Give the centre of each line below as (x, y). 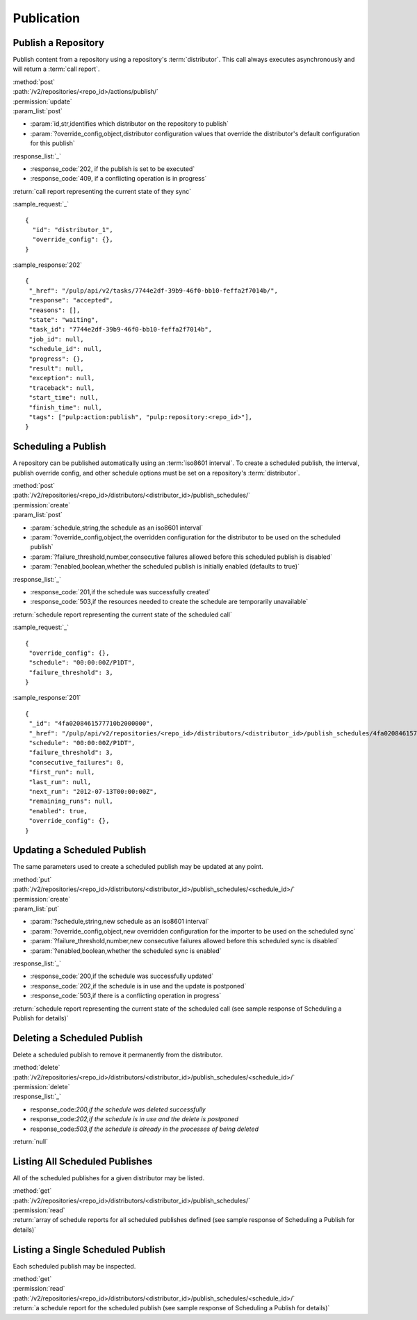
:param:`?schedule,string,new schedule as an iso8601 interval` (120, 922)
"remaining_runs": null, (71, 801)
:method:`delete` (36, 1068)
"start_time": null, (64, 398)
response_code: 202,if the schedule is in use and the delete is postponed (134, 1119)
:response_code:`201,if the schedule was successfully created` (121, 592)
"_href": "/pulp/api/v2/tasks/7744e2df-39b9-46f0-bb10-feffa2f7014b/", (153, 291)
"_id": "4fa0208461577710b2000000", (91, 724)
